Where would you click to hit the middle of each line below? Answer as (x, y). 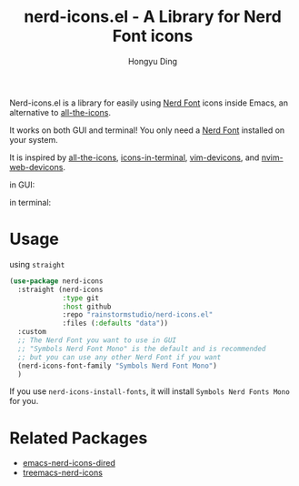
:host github (87, 307)
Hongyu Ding (153, 61)
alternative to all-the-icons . (60, 112)
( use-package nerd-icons (56, 281)
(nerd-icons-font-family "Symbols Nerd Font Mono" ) (118, 366)
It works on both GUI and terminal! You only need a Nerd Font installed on (147, 130)
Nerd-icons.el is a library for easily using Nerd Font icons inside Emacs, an (149, 103)
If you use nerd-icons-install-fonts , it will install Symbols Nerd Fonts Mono (150, 391)
